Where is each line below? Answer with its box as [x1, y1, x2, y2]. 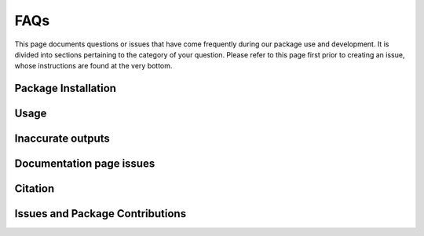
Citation [14, 182, 55, 196]
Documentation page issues [14, 157, 155, 171]
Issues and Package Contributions [14, 207, 187, 220]
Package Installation [14, 82, 117, 95]
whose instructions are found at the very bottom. [14, 61, 173, 71]
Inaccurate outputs [14, 132, 110, 146]
